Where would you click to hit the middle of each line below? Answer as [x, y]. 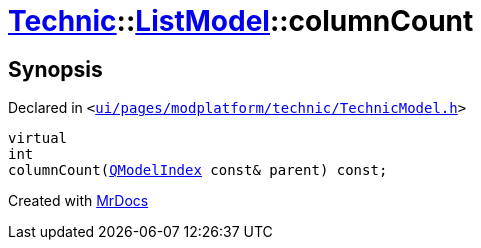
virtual [38, 138]
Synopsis [55, 69]
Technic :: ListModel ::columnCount [241, 21]
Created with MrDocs [78, 201]
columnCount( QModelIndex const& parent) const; [198, 170]
